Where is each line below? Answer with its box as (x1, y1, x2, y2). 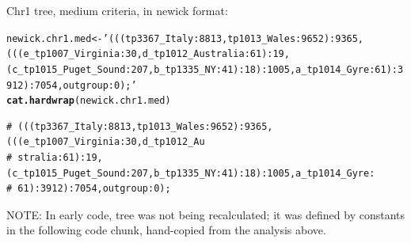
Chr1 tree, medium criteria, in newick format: (6, 2, 228, 18)
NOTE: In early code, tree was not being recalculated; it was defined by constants (6, 206, 405, 222)
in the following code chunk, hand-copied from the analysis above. (6, 222, 326, 238)
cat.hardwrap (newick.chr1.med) (6, 95, 171, 107)
